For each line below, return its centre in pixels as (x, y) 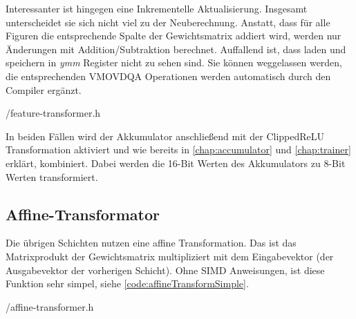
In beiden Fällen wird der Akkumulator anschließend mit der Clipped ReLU (165, 136)
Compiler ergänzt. (44, 89)
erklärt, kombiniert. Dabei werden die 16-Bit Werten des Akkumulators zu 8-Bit (176, 163)
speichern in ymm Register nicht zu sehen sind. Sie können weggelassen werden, (174, 62)
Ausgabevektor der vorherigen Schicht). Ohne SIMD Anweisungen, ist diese (165, 270)
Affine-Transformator (83, 214)
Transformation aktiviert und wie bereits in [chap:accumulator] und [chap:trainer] (178, 149)
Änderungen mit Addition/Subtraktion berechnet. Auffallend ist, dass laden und (176, 49)
